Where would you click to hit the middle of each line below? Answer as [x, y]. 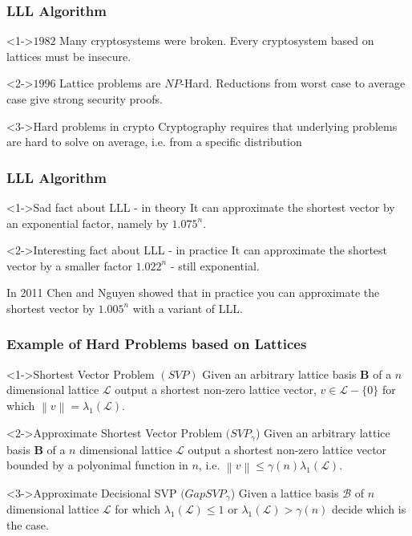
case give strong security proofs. [85, 99]
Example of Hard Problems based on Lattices [157, 344]
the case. [28, 524]
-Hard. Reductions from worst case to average [293, 83]
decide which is [369, 508]
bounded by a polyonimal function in [97, 465]
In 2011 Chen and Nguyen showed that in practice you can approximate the [193, 292]
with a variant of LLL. [188, 308]
